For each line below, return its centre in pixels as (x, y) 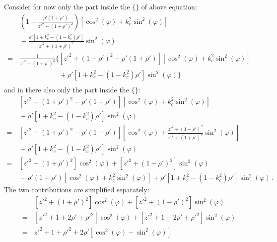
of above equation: (169, 6)
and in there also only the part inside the (67, 89)
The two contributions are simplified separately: (77, 190)
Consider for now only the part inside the (67, 6)
